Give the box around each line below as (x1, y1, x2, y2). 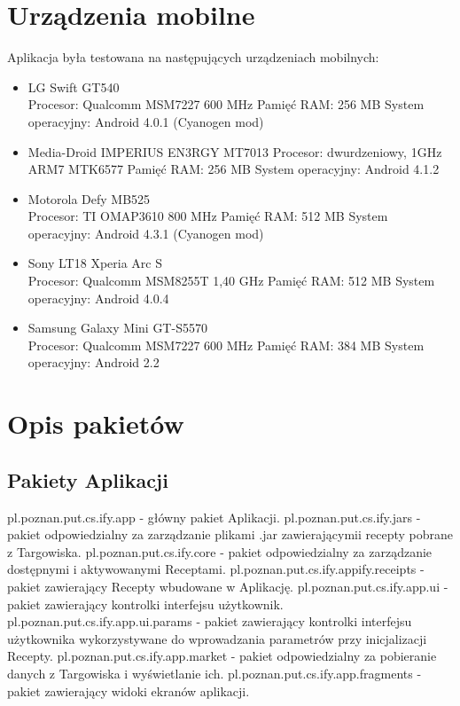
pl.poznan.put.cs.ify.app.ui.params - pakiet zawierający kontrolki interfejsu (7, 612, 412, 631)
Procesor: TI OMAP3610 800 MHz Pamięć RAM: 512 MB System (27, 207, 388, 225)
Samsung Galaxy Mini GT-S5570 (27, 318, 207, 337)
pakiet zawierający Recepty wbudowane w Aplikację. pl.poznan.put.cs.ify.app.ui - (7, 577, 448, 595)
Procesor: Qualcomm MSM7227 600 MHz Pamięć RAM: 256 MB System (27, 95, 425, 114)
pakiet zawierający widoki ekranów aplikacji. (7, 681, 250, 700)
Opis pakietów (7, 405, 184, 442)
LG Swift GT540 (27, 77, 120, 96)
